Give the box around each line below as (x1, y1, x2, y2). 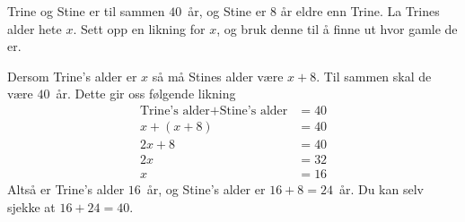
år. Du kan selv (338, 180, 424, 199)
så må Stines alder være (152, 66, 284, 85)
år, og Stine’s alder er (146, 180, 266, 199)
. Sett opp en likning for (73, 19, 206, 38)
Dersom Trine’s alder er (7, 66, 137, 85)
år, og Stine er (188, 2, 267, 20)
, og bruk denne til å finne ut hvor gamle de (216, 19, 458, 38)
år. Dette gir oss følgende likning (56, 84, 236, 103)
